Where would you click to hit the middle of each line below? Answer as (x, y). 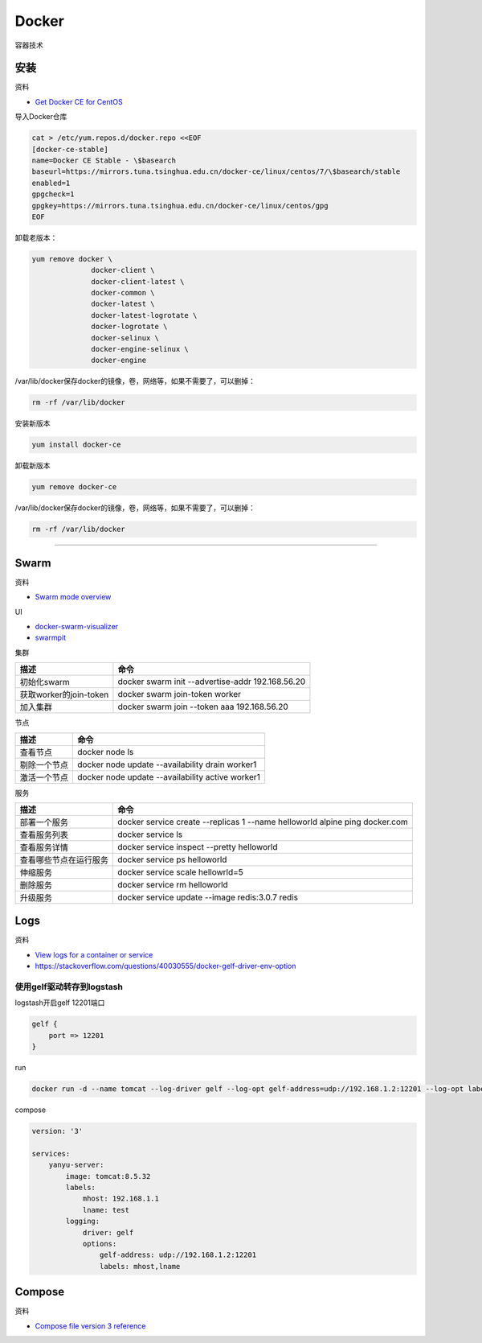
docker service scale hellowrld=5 (181, 871)
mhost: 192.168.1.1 (121, 1199)
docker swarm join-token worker (179, 694)
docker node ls (106, 752)
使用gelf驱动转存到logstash (69, 987)
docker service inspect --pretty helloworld (198, 847)
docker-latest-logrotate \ (144, 315)
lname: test (106, 1210)
